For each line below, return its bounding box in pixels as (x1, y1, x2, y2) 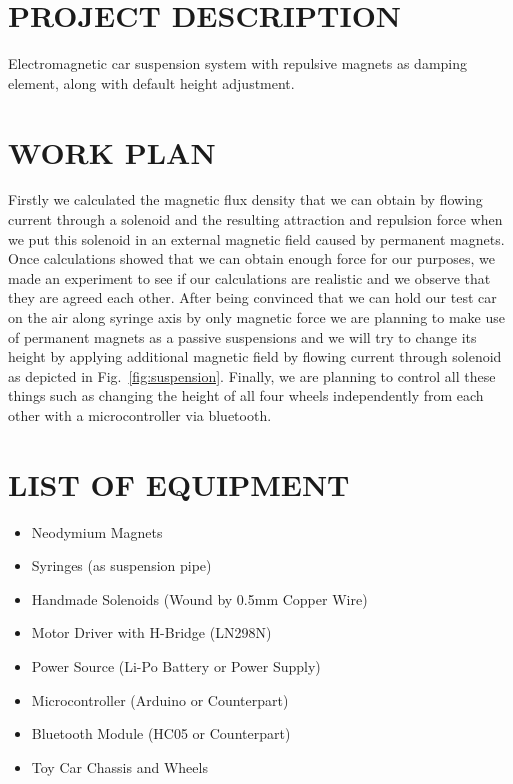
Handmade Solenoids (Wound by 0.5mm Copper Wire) (31, 588, 368, 609)
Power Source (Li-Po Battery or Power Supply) (31, 656, 321, 677)
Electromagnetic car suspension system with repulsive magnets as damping (8, 53, 468, 74)
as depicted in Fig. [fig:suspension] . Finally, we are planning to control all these (8, 365, 496, 386)
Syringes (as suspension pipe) (31, 555, 212, 576)
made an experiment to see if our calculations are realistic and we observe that (8, 267, 491, 288)
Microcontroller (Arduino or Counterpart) (31, 689, 289, 710)
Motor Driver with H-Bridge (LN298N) (31, 622, 272, 643)
